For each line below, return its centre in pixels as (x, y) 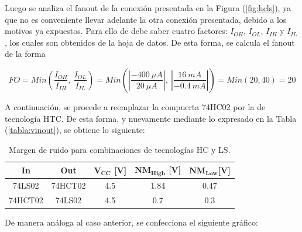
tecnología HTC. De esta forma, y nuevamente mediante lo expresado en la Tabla (151, 118)
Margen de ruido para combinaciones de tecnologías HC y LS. (120, 149)
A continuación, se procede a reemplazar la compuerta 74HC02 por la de (135, 106)
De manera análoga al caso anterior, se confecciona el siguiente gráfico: (131, 222)
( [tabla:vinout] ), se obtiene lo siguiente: (75, 130)
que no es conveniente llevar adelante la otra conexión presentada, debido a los (146, 19)
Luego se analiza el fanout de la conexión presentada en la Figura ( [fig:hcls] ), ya (148, 8)
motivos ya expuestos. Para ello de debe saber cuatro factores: (116, 31)
